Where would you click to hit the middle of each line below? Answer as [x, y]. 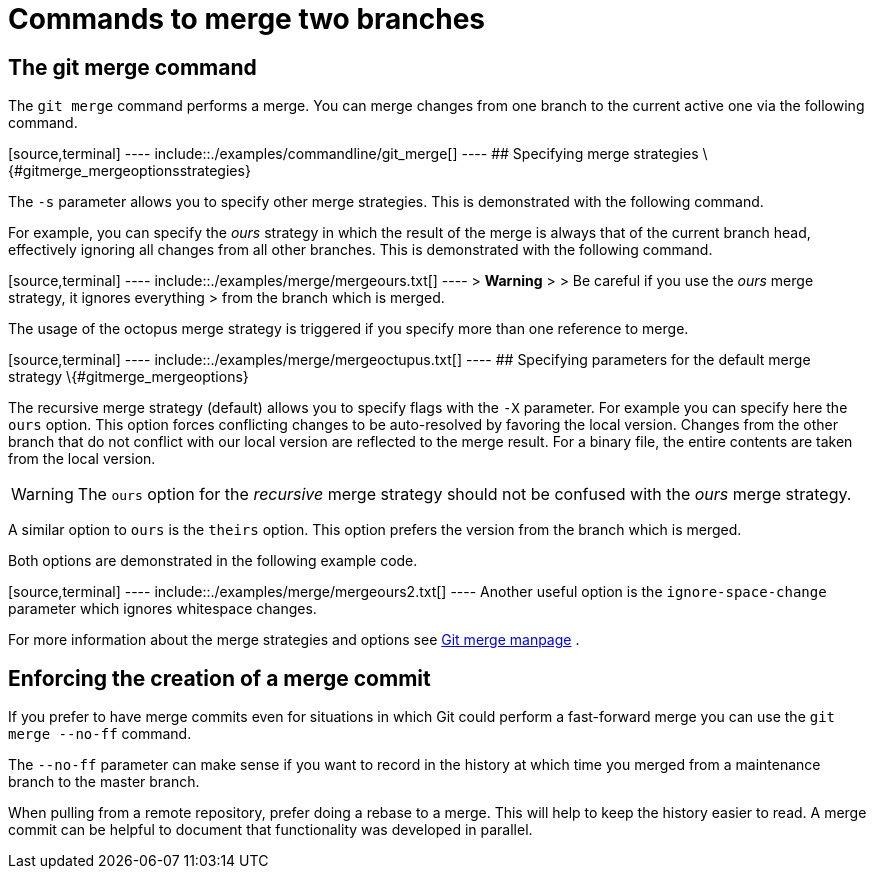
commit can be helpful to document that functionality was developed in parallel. [270, 830]
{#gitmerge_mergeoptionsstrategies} [129, 171]
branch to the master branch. [104, 782]
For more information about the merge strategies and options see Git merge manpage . [294, 640]
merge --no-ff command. [100, 734]
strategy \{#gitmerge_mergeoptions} [128, 377]
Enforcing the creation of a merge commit [219, 678]
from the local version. [82, 459]
